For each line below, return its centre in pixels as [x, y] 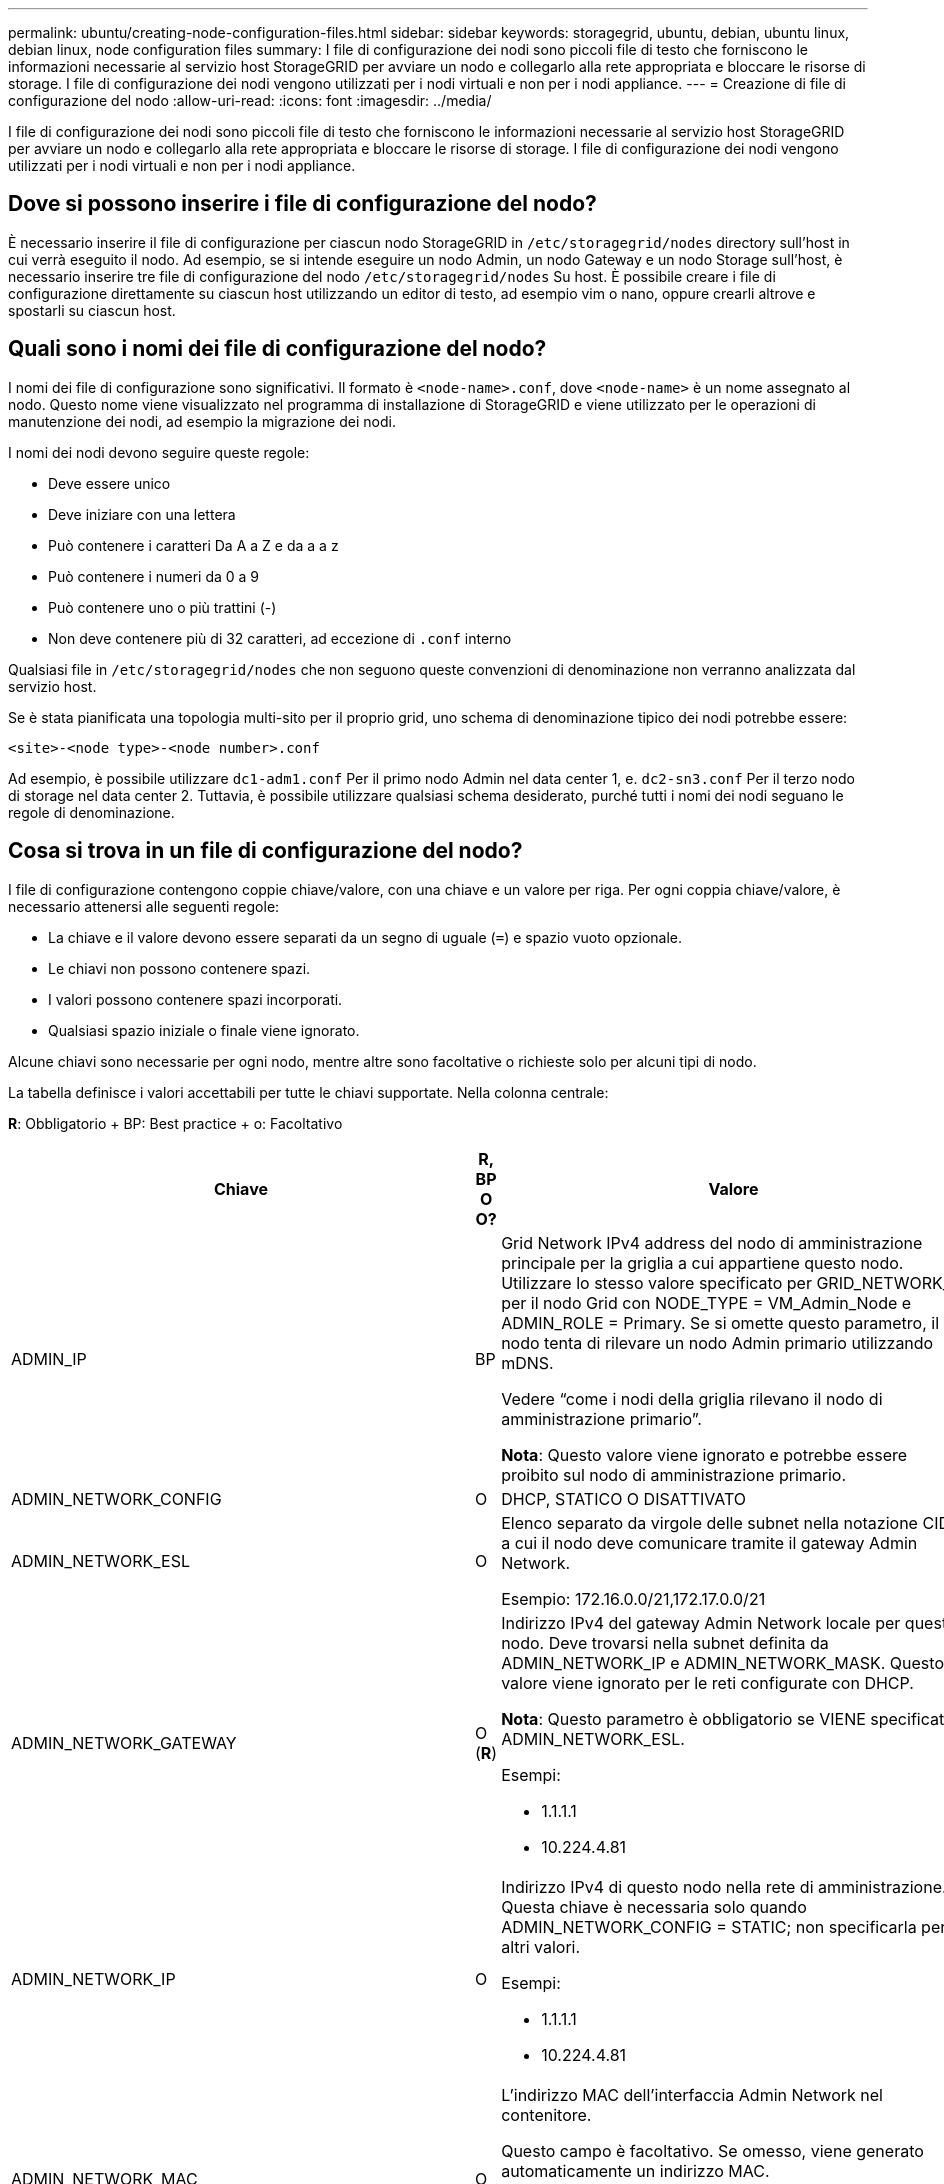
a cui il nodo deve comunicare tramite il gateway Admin [709, 1542]
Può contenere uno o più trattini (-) [162, 607]
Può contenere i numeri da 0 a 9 [154, 576]
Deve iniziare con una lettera [142, 514]
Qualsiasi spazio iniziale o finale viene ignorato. [204, 1030]
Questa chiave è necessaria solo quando [654, 1906]
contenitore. [546, 2114]
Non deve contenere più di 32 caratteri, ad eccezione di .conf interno [280, 638]
